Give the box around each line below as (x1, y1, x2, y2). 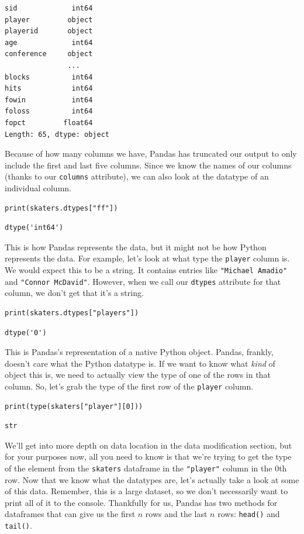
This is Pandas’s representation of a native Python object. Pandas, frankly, (5, 346, 274, 358)
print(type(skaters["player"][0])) (5, 402, 143, 411)
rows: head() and (217, 508, 280, 520)
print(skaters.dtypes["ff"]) (5, 204, 118, 212)
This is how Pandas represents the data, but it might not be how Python (5, 240, 267, 253)
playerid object (5, 27, 93, 36)
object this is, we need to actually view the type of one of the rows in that (5, 368, 271, 381)
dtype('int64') (5, 223, 64, 232)
